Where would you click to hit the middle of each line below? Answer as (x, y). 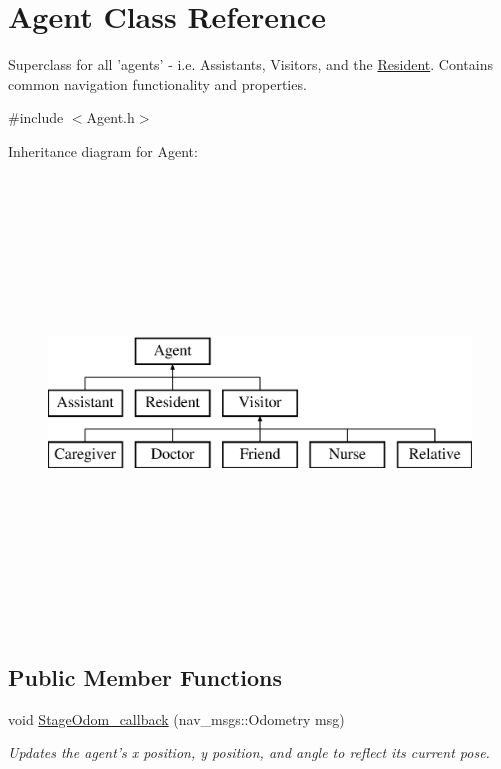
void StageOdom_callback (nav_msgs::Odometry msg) (176, 718)
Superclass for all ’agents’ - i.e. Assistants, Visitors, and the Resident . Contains (250, 64)
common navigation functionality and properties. (157, 83)
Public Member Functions (145, 677)
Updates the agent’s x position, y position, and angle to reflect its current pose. (249, 752)
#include (36, 117)
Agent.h (110, 117)
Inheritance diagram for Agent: (103, 150)
